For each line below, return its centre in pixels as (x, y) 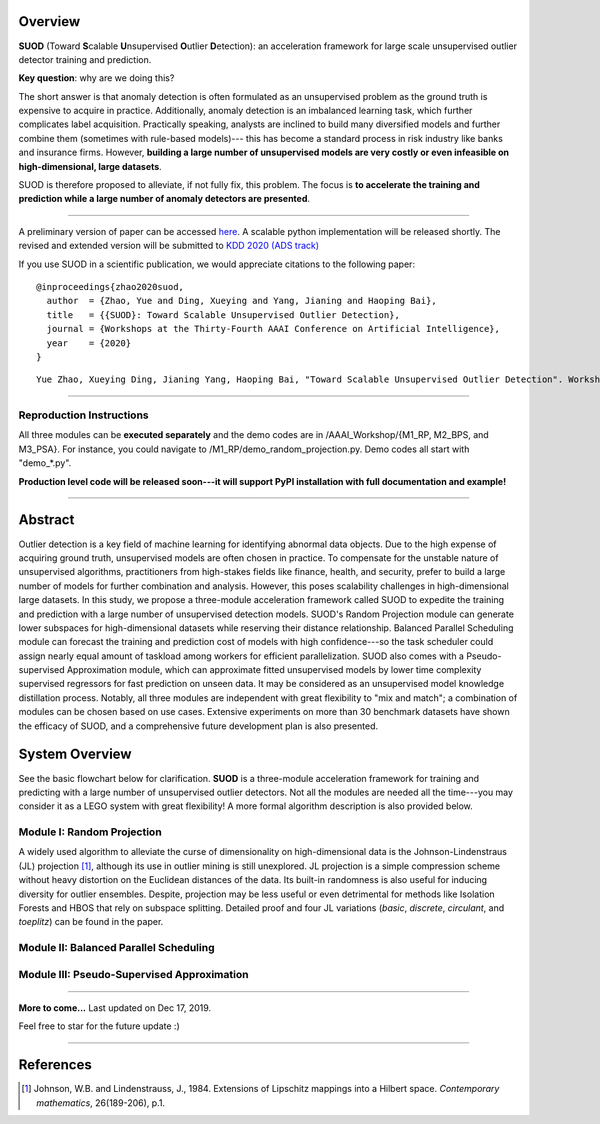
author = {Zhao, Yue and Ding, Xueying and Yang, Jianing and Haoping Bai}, (241, 301)
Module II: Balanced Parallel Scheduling (116, 948)
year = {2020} (89, 343)
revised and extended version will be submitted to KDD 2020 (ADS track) (169, 246)
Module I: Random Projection (90, 832)
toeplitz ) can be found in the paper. (91, 922)
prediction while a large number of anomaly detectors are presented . (164, 199)
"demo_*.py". (45, 463)
